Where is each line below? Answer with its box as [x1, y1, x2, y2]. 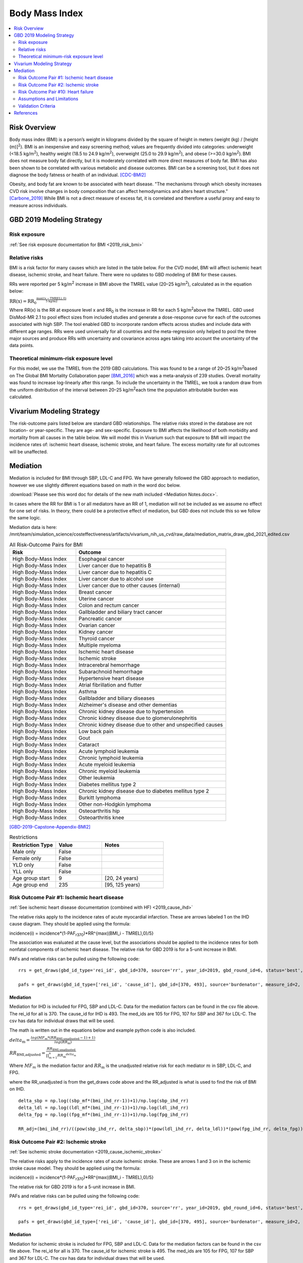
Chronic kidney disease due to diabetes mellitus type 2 [78, 787, 209, 794]
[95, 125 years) [105, 881, 140, 888]
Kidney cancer [78, 628, 114, 635]
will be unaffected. [9, 449, 48, 455]
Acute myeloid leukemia [78, 761, 136, 768]
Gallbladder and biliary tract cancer [78, 608, 163, 615]
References [14, 110, 38, 116]
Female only [12, 854, 41, 861]
